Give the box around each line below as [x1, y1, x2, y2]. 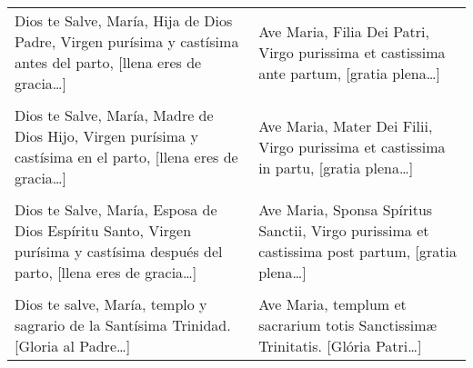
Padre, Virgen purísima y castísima [15, 31, 239, 52]
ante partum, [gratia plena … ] [258, 62, 440, 84]
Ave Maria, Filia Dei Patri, [258, 20, 430, 42]
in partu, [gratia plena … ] [258, 156, 414, 178]
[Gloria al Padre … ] [15, 335, 131, 356]
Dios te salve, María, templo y [15, 293, 207, 314]
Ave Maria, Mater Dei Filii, [258, 114, 433, 136]
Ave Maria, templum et [258, 293, 407, 314]
